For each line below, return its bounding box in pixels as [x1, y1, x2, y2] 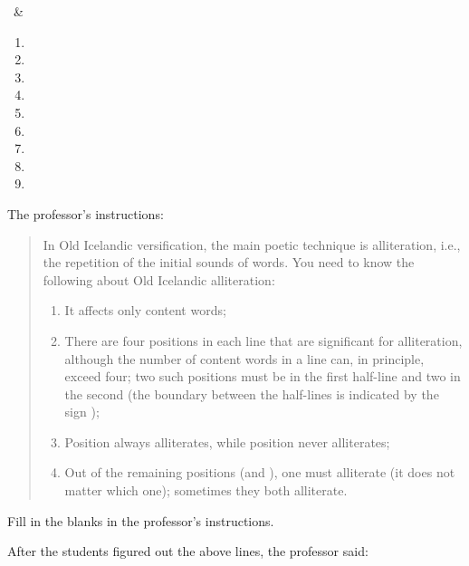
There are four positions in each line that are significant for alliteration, [64, 331, 463, 350]
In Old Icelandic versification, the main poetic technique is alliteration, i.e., [43, 235, 461, 254]
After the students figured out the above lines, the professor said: [7, 542, 368, 561]
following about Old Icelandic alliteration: [43, 270, 275, 289]
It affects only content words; [64, 301, 226, 320]
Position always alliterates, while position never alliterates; [64, 432, 390, 451]
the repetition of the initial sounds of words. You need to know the [43, 253, 415, 272]
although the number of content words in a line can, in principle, [64, 349, 425, 368]
